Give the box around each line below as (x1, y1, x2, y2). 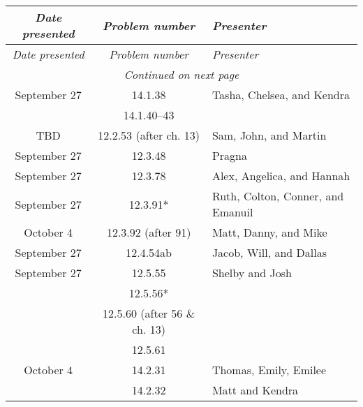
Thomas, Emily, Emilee (212, 362, 327, 378)
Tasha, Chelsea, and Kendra (212, 87, 350, 103)
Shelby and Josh (212, 265, 292, 281)
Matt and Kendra (212, 382, 299, 398)
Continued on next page (124, 66, 239, 82)
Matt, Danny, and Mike (212, 224, 327, 240)
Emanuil (212, 204, 253, 220)
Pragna (212, 147, 247, 163)
